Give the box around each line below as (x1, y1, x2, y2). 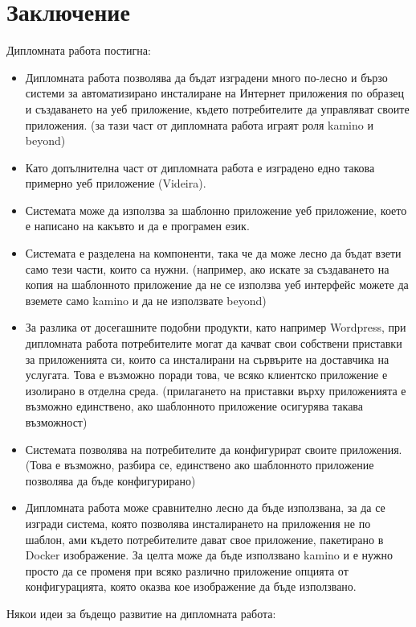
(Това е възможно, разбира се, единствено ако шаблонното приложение (25, 456, 374, 473)
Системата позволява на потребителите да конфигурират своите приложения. (25, 440, 402, 457)
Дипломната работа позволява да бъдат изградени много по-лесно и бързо (25, 68, 388, 85)
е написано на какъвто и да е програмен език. (25, 217, 250, 234)
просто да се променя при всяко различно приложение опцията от (25, 562, 349, 579)
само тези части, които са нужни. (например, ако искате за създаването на (25, 260, 389, 277)
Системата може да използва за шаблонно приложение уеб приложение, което (25, 201, 407, 218)
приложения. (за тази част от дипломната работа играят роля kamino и (25, 116, 373, 133)
